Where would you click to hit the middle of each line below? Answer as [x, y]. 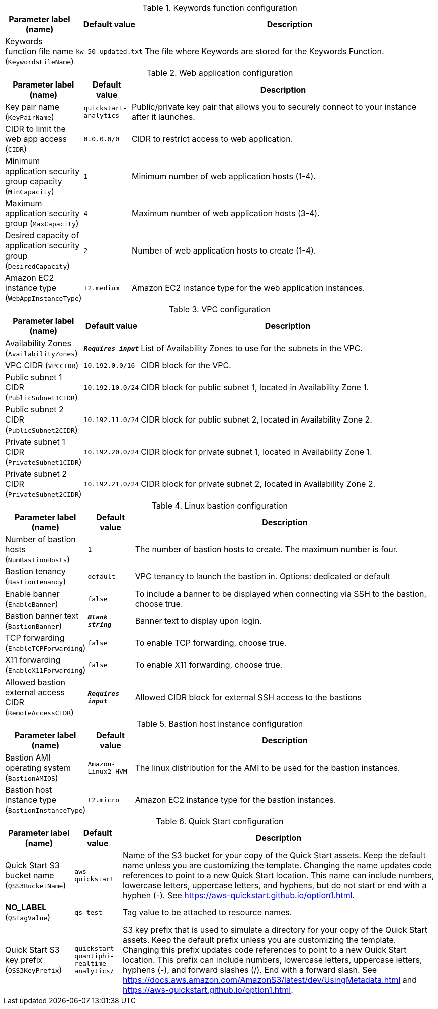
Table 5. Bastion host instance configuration [220, 724]
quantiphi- [94, 956]
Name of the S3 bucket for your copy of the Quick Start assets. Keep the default [274, 855]
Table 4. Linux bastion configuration [220, 506]
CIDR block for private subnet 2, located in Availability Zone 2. [258, 484]
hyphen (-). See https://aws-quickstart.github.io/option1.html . [239, 895]
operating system [38, 768]
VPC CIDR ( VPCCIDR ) [42, 365]
